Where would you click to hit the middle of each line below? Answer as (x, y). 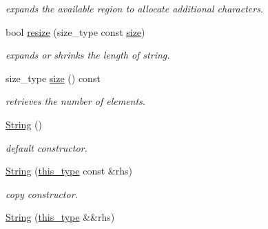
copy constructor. (42, 193)
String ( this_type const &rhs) (69, 171)
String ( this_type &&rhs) (60, 217)
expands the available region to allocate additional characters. (135, 8)
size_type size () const (53, 78)
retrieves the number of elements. (76, 101)
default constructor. (47, 147)
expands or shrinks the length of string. (88, 55)
